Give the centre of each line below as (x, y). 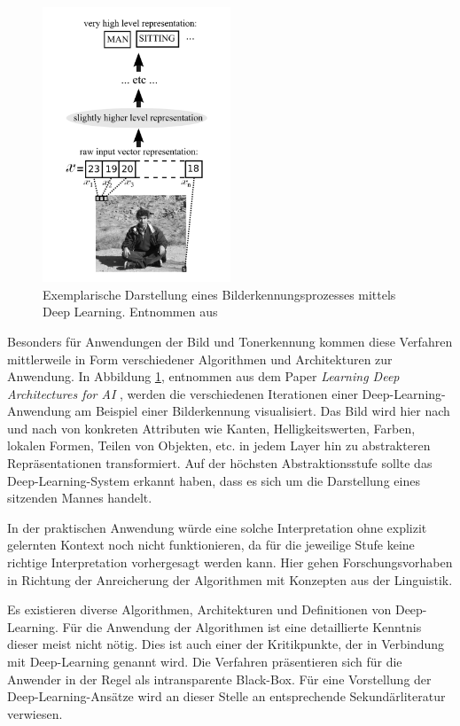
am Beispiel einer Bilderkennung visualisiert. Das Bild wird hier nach (262, 411)
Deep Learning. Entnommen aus (130, 312)
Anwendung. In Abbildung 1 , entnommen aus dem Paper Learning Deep (203, 376)
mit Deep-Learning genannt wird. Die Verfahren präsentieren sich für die (205, 661)
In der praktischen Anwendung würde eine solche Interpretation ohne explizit (217, 527)
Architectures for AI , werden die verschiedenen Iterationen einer (183, 393)
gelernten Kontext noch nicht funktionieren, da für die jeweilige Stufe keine (211, 545)
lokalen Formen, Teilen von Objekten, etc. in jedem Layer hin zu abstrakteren (219, 445)
